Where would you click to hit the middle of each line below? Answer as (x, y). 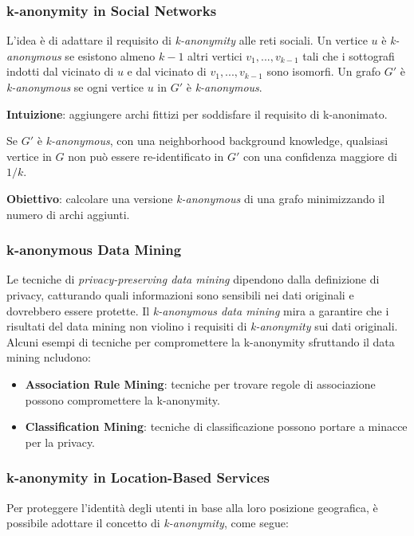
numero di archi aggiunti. (68, 214)
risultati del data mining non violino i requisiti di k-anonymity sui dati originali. (202, 326)
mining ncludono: (49, 357)
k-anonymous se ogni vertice (75, 87)
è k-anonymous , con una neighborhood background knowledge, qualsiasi (213, 141)
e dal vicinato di (167, 71)
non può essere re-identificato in (146, 156)
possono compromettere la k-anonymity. (122, 399)
